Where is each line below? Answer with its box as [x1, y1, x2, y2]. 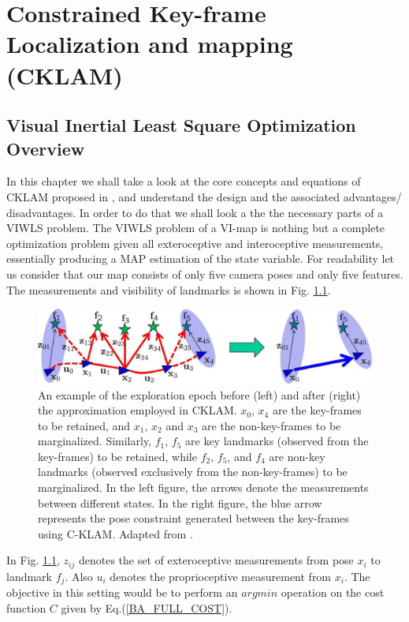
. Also [65, 568, 93, 584]
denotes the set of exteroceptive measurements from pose [78, 552, 354, 568]
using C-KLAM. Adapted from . [38, 525, 193, 541]
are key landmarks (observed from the [185, 433, 369, 449]
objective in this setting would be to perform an [6, 584, 238, 601]
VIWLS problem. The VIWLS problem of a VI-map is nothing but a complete [6, 219, 385, 236]
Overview [6, 136, 85, 160]
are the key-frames [272, 402, 362, 418]
